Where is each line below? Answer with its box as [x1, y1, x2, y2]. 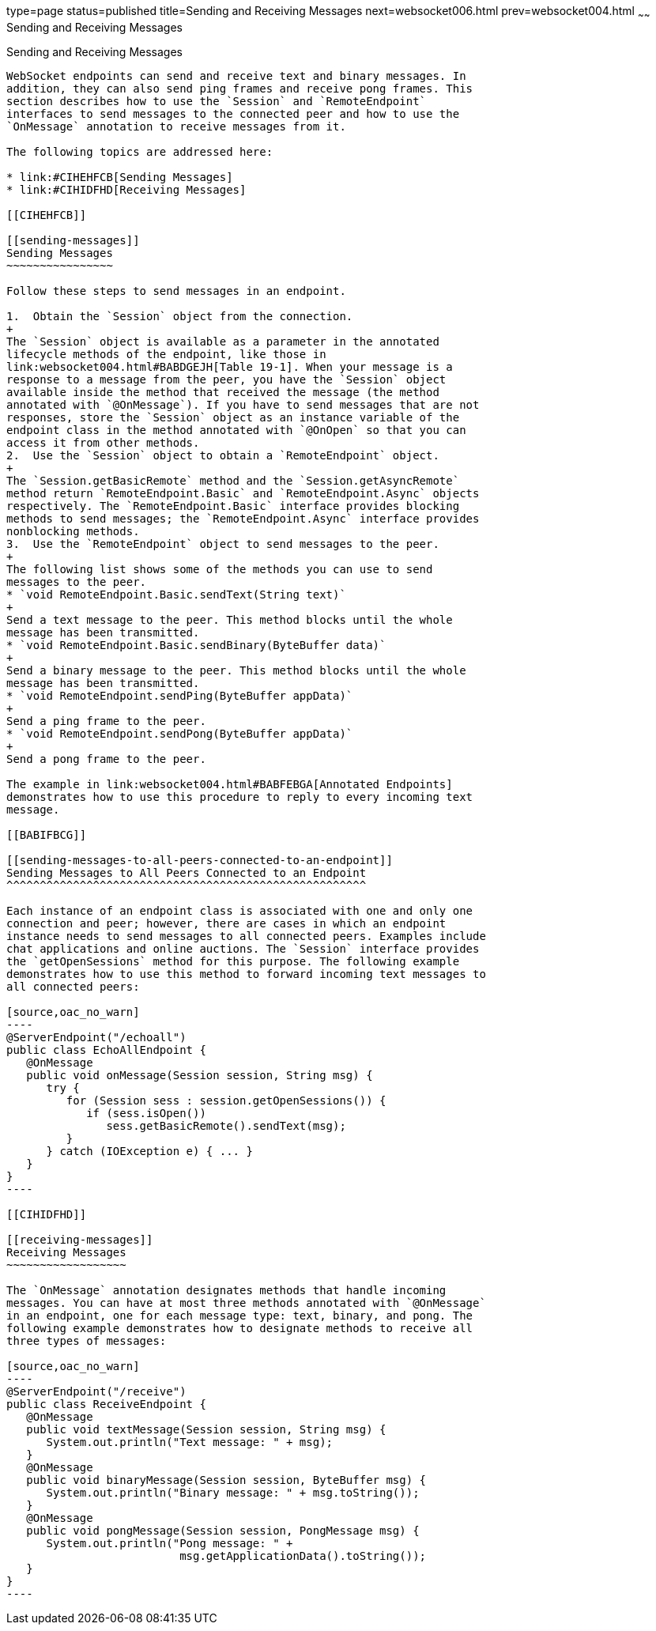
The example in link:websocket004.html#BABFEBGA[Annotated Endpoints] [6, 777, 453, 791]
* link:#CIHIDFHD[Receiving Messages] [6, 183, 247, 196]
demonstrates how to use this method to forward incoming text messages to [6, 967, 486, 980]
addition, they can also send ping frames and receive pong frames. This [6, 81, 473, 95]
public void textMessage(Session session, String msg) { [26, 1422, 386, 1436]
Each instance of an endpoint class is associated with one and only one [6, 904, 473, 917]
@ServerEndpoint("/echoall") [6, 1030, 187, 1044]
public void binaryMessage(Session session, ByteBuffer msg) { [26, 1473, 427, 1486]
